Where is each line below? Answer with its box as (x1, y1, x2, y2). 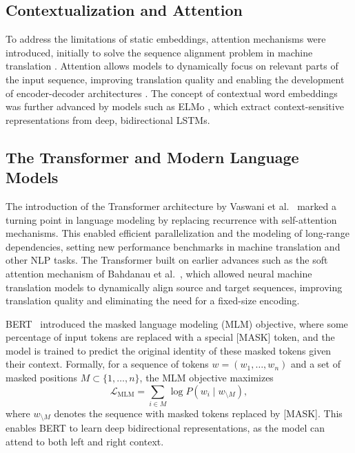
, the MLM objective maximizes (139, 370, 274, 385)
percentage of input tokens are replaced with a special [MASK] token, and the (6, 330, 335, 344)
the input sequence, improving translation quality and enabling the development (6, 72, 345, 86)
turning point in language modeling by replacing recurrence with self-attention (6, 212, 337, 226)
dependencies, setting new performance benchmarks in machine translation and (6, 239, 341, 253)
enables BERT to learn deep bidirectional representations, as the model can (6, 421, 325, 435)
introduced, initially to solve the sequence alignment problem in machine (6, 45, 313, 59)
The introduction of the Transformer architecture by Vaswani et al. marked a (6, 198, 336, 213)
